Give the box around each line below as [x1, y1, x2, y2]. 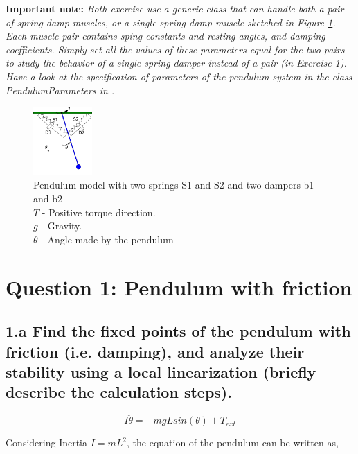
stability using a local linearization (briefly [6, 360, 316, 382]
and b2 [33, 191, 63, 205]
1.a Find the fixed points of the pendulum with [6, 320, 351, 342]
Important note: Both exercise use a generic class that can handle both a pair [6, 1, 344, 15]
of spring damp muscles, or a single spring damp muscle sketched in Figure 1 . [6, 15, 336, 29]
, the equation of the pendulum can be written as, [127, 435, 339, 450]
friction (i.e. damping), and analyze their [6, 340, 305, 362]
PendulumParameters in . [6, 82, 115, 97]
